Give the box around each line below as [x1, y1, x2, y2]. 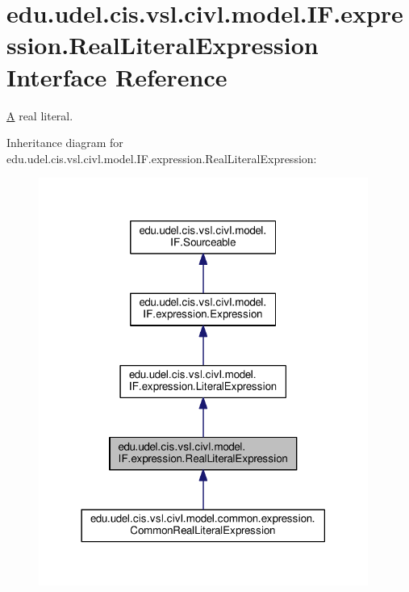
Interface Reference [6, 60, 227, 93]
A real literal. [6, 107, 73, 124]
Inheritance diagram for [6, 134, 123, 151]
